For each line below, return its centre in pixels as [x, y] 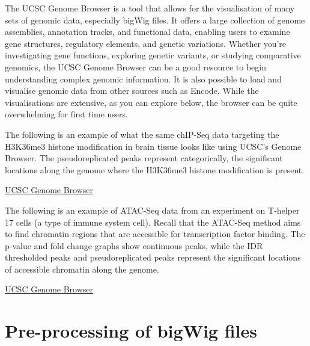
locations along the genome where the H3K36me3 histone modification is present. [155, 169]
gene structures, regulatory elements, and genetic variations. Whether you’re [146, 43]
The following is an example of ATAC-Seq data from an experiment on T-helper [152, 210]
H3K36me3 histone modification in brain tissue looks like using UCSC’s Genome [153, 146]
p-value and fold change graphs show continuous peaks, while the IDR [134, 245]
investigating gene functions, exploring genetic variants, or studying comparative [153, 55]
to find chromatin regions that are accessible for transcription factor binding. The [155, 234]
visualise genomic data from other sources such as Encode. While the [132, 91]
